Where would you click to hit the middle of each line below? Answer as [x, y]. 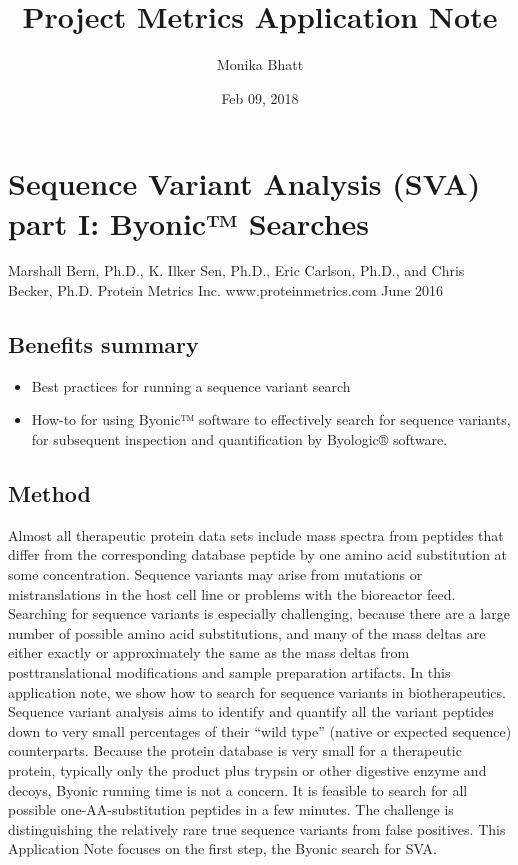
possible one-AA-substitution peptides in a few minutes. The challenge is [231, 809]
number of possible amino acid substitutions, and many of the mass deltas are [247, 632]
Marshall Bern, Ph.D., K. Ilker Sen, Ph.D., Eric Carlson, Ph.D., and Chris [236, 270]
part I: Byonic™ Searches [189, 222]
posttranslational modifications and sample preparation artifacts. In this [229, 671]
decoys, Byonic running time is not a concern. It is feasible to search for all [238, 789]
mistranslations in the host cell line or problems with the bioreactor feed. [232, 593]
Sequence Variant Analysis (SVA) [244, 183]
